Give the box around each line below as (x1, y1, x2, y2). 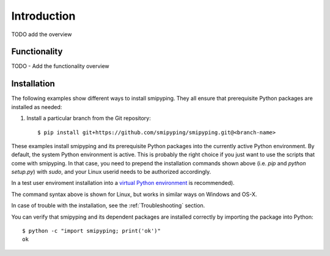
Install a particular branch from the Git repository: (26, 115, 151, 122)
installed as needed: (11, 103, 62, 110)
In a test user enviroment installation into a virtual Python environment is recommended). (11, 179, 235, 187)
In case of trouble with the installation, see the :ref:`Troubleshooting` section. (11, 202, 205, 209)
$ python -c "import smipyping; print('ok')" (22, 227, 161, 235)
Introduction (11, 9, 76, 23)
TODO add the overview (11, 31, 72, 38)
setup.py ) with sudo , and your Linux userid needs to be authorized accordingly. (11, 168, 211, 176)
